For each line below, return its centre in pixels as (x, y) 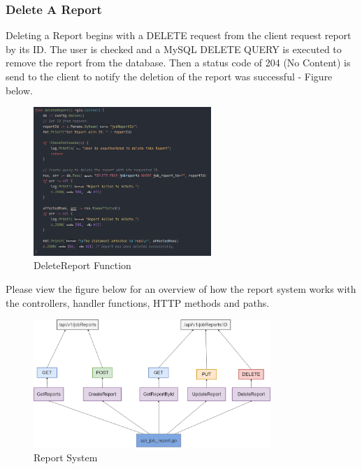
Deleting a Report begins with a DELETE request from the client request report (179, 35)
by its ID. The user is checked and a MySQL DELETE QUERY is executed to (174, 49)
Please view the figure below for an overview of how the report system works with (181, 289)
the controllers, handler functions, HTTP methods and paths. (138, 302)
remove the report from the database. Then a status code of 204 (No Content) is (178, 63)
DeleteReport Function (82, 265)
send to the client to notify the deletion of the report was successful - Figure (169, 76)
